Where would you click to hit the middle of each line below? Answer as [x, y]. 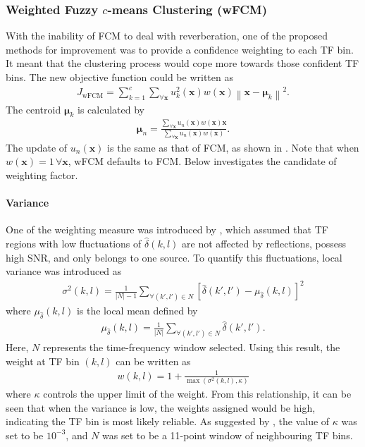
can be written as [153, 361]
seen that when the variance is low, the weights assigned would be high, [161, 407]
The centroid [33, 109]
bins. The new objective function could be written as [119, 77]
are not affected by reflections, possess [264, 244]
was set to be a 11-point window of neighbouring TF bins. [228, 435]
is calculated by [111, 109]
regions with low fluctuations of [74, 244]
